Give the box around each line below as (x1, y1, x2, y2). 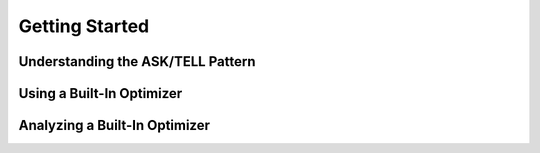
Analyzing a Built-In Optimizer (18, 117, 210, 134)
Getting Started (18, 15, 150, 37)
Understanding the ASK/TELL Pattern (18, 53, 256, 70)
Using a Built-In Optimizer (18, 85, 183, 102)
